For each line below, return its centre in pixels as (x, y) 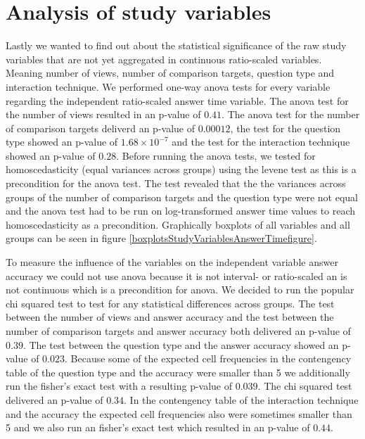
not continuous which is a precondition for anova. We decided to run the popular (180, 290)
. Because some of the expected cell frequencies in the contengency (208, 358)
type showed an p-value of (62, 142)
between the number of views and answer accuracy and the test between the (170, 317)
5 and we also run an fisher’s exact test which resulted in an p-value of (158, 427)
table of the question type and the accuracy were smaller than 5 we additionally (178, 372)
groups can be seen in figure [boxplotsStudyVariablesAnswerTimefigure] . (161, 238)
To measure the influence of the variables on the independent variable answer (172, 262)
